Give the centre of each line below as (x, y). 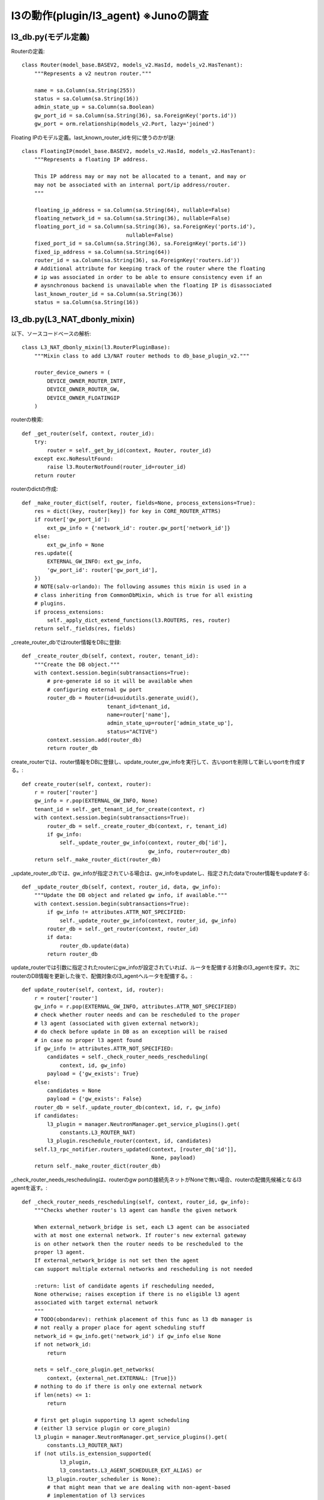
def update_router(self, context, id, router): (93, 990)
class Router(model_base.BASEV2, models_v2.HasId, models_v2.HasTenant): (133, 65)
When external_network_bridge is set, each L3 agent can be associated (142, 1227)
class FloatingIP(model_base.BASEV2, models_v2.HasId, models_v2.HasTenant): (139, 151)
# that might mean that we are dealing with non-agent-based (139, 1487)
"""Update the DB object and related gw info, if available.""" (130, 895)
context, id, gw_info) (93, 1065)
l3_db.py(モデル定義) (50, 37)
